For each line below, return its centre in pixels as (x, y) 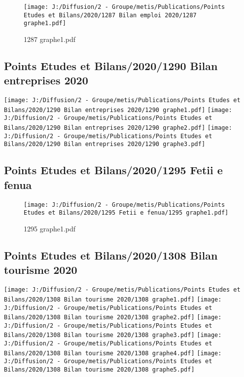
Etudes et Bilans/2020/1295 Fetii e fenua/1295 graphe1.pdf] (126, 213)
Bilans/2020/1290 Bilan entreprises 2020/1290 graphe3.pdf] (105, 144)
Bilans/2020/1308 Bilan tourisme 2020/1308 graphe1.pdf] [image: (113, 299)
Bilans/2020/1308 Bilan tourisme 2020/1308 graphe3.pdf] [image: (113, 335)
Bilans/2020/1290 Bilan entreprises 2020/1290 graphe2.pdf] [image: (118, 128)
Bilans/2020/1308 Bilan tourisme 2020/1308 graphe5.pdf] (99, 370)
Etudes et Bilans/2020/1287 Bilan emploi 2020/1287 (110, 15)
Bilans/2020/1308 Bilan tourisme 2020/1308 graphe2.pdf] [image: (113, 318)
